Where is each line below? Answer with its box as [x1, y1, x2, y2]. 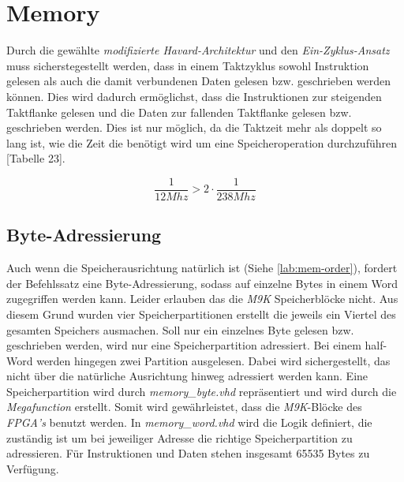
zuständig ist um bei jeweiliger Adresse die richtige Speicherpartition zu [6, 429, 353, 446]
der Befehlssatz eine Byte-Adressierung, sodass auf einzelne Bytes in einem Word [6, 275, 398, 291]
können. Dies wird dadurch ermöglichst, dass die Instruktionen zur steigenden [6, 88, 382, 104]
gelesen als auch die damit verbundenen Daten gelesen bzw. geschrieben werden [6, 73, 391, 89]
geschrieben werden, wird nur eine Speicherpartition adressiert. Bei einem [6, 337, 361, 353]
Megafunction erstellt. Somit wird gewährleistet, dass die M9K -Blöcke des [6, 398, 362, 415]
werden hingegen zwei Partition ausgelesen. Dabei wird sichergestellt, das [36, 352, 391, 368]
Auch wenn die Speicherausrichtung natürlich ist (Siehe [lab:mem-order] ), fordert [6, 260, 398, 276]
